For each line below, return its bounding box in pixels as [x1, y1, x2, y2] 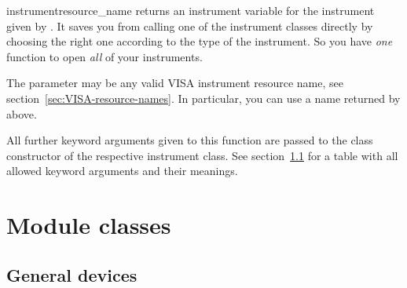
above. [6, 105, 37, 122]
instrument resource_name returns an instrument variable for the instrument [6, 2, 375, 18]
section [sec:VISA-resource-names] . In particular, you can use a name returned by [6, 89, 401, 106]
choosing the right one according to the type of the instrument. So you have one [6, 33, 393, 49]
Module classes [6, 209, 171, 241]
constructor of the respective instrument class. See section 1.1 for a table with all [6, 147, 398, 163]
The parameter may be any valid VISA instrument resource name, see [6, 75, 343, 91]
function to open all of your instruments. [6, 48, 203, 64]
